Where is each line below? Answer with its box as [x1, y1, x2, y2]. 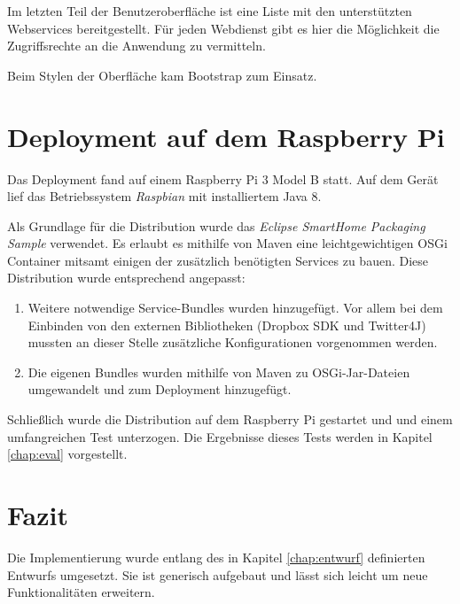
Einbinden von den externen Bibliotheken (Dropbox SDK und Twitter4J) [27, 315, 426, 334]
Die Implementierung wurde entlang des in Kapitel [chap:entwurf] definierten [7, 547, 425, 566]
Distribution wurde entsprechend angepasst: [7, 268, 246, 287]
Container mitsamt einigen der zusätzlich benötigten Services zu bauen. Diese [7, 251, 429, 269]
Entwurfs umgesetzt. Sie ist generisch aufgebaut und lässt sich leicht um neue [7, 565, 428, 584]
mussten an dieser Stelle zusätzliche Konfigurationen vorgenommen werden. [27, 333, 438, 352]
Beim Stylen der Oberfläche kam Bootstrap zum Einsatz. [7, 66, 317, 84]
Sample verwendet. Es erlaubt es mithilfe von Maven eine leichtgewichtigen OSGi [7, 234, 448, 252]
